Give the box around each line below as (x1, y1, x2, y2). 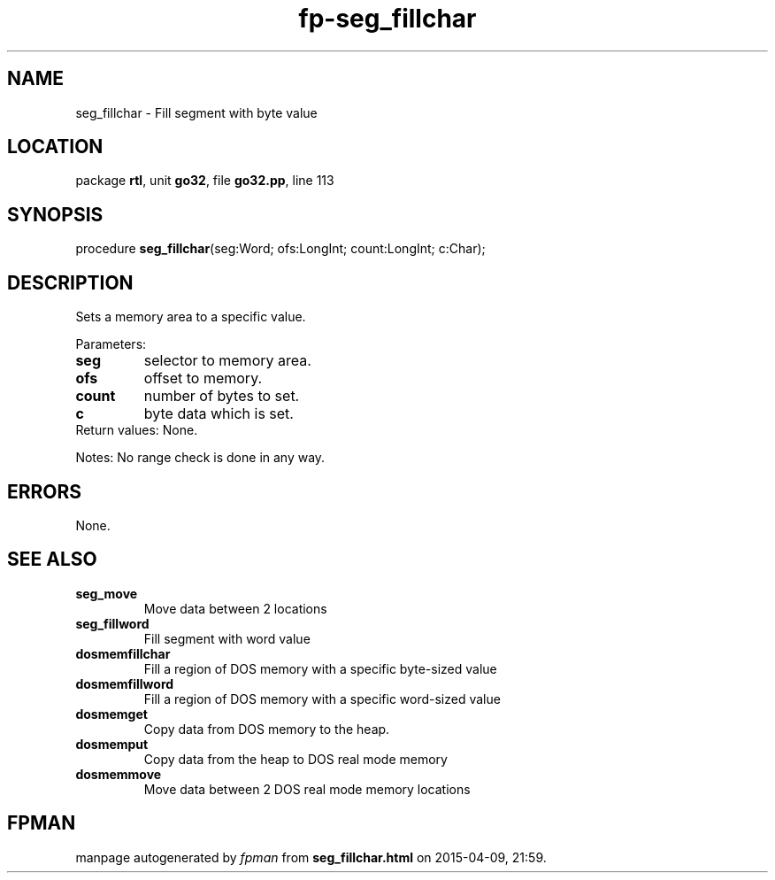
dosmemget (75, 706, 148, 722)
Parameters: (75, 336, 147, 352)
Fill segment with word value (143, 630, 311, 646)
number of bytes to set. (143, 387, 300, 405)
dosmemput (75, 736, 149, 752)
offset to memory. (143, 369, 263, 388)
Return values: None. (75, 422, 198, 438)
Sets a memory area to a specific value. (75, 309, 306, 325)
